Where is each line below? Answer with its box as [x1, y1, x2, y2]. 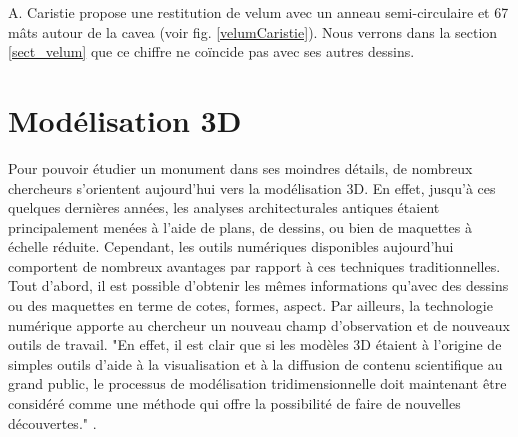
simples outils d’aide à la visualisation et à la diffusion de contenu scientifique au [8, 353, 503, 374]
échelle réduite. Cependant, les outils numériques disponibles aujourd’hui [8, 236, 454, 257]
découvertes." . [8, 412, 97, 433]
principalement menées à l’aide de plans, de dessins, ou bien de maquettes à [8, 216, 473, 237]
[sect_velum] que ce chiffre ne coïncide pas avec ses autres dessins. [8, 41, 415, 62]
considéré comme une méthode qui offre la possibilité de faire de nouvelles [8, 393, 461, 414]
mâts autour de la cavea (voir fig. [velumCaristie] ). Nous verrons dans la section [8, 21, 498, 42]
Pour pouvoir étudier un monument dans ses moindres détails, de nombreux [8, 157, 473, 178]
